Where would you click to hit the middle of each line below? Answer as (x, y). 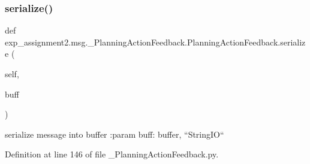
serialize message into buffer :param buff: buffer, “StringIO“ (115, 134)
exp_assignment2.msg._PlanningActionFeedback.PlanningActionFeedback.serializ (155, 42)
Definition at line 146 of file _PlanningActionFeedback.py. (112, 154)
